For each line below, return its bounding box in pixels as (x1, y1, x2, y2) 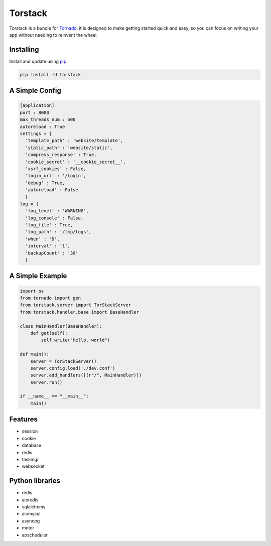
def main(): (20, 351, 50, 357)
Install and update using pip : (9, 58, 68, 64)
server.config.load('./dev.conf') (30, 365, 115, 371)
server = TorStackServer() (30, 358, 97, 364)
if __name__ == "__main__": (20, 393, 89, 399)
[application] (20, 103, 55, 108)
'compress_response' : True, (25, 152, 97, 158)
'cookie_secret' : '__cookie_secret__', (25, 159, 126, 165)
